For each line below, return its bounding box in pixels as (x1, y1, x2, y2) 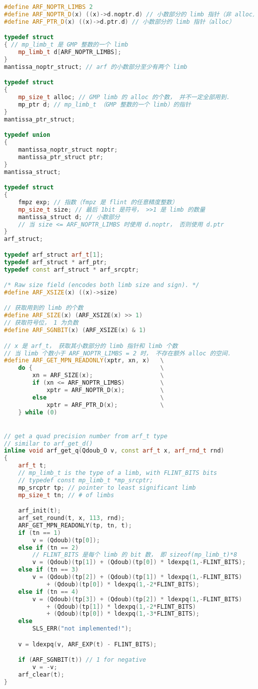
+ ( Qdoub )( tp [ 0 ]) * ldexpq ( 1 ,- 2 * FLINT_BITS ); (46, 580, 199, 588)
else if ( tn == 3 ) (18, 566, 79, 574)
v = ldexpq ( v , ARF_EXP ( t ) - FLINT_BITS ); (18, 640, 157, 648)
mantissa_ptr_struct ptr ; (18, 153, 104, 161)
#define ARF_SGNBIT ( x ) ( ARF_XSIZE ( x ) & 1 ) (4, 327, 146, 334)
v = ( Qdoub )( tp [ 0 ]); (32, 536, 100, 544)
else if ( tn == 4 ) (18, 588, 79, 595)
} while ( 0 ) (18, 408, 58, 416)
